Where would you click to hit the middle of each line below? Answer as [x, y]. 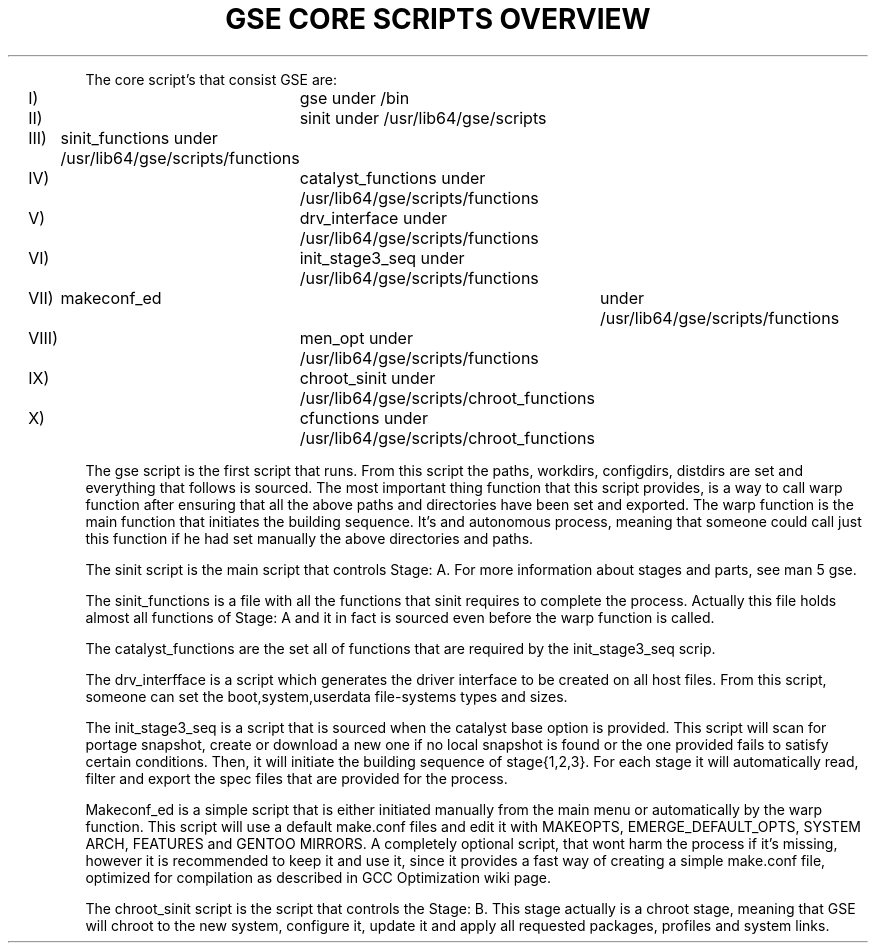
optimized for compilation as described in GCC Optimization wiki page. [318, 877]
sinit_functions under [139, 137]
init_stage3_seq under [382, 257]
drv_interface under [373, 217]
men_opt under [356, 337]
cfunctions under [363, 417]
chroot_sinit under [367, 377]
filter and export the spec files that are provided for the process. [296, 778]
